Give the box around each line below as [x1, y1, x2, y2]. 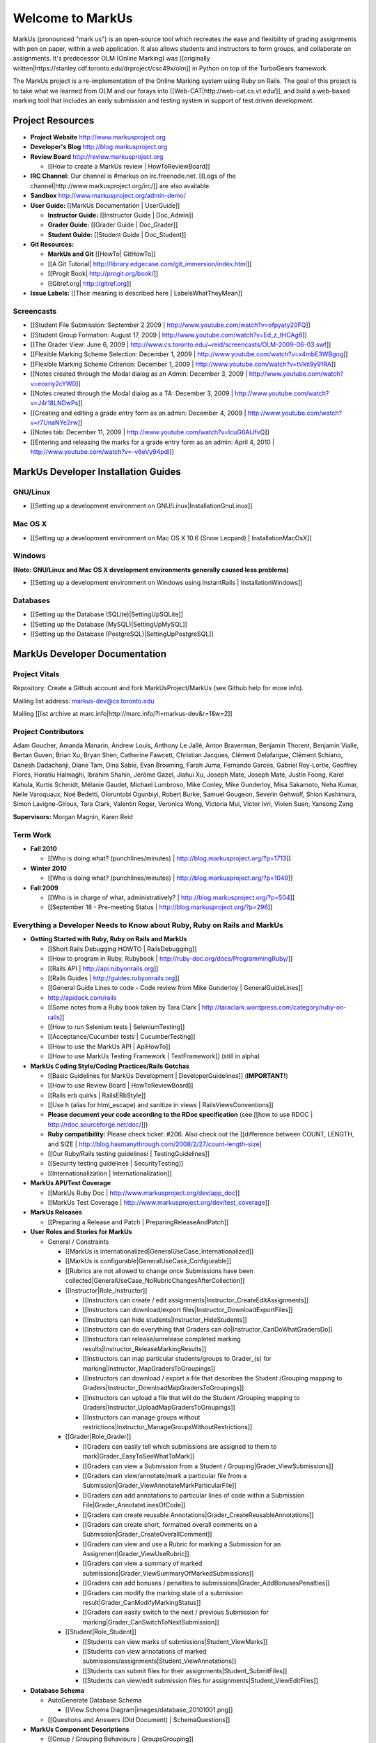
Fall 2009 [30, 883, 58, 892]
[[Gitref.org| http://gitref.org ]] [47, 279, 132, 287]
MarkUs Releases [30, 1208, 83, 1217]
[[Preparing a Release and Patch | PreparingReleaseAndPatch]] [47, 1217, 229, 1226]
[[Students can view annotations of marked [82, 1647, 207, 1655]
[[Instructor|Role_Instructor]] [65, 1286, 148, 1295]
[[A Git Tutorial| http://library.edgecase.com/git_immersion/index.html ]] [47, 259, 252, 268]
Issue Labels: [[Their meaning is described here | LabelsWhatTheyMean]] [30, 289, 243, 298]
